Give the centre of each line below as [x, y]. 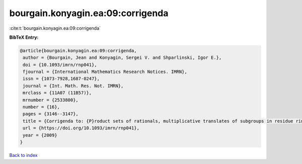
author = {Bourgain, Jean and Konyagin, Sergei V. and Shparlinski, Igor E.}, [122, 58]
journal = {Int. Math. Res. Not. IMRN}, [73, 86]
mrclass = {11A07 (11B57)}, [57, 93]
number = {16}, [42, 107]
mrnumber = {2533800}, [51, 100]
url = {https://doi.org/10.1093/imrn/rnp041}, [81, 128]
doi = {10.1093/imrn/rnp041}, [60, 65]
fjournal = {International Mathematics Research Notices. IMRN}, [105, 72]
